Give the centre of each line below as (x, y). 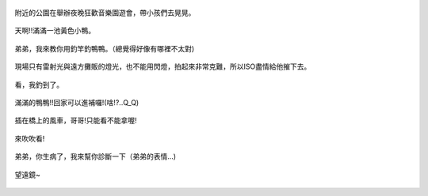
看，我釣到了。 (39, 85)
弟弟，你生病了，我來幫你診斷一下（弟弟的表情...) (96, 156)
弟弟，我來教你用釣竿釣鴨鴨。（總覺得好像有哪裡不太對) (105, 48)
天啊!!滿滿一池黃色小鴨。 (55, 31)
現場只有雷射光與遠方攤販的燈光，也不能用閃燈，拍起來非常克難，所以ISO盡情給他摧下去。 (163, 66)
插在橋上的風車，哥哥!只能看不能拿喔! (76, 121)
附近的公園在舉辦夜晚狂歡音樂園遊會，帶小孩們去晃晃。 (105, 13)
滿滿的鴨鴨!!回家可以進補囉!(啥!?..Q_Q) (77, 102)
